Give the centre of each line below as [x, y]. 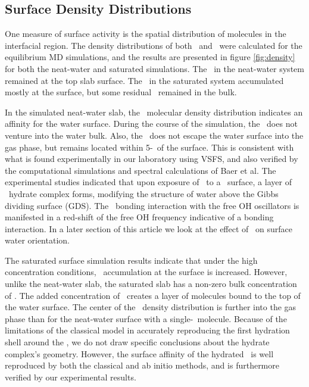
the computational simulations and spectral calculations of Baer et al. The [141, 170]
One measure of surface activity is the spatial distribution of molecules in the [146, 34]
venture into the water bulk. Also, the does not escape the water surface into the [154, 135]
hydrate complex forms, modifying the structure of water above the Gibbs [143, 193]
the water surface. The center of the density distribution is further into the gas [151, 307]
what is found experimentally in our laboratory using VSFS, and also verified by [152, 159]
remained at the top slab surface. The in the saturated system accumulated [144, 80]
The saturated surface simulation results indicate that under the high [131, 260]
